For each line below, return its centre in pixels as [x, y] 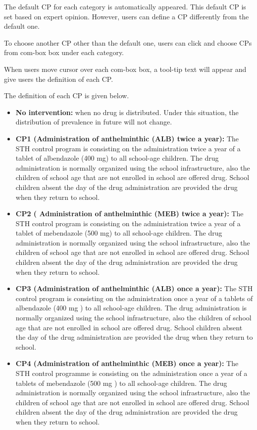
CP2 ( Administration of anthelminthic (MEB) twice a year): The [129, 214]
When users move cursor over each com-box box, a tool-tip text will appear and [125, 69]
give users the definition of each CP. [59, 79]
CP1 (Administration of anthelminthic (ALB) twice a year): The [127, 138]
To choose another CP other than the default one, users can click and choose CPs [128, 42]
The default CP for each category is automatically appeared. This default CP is [125, 6]
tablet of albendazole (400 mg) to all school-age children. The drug [117, 158]
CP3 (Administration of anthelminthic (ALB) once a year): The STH [134, 288]
